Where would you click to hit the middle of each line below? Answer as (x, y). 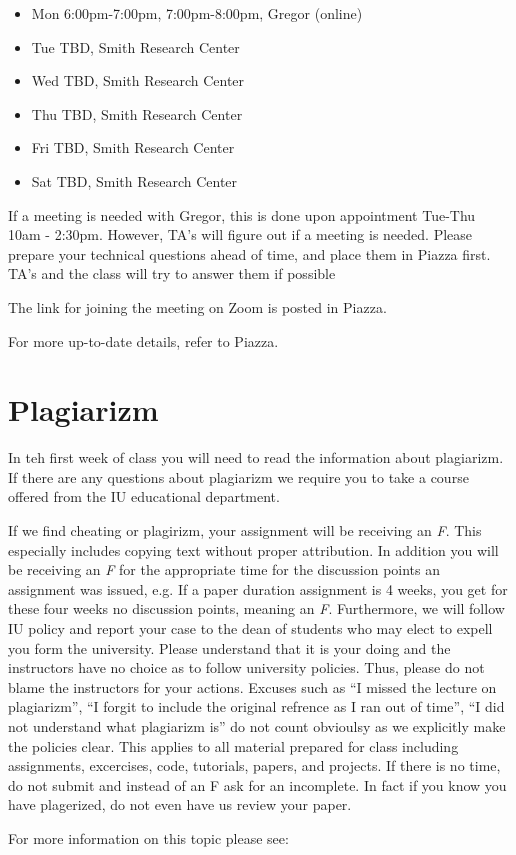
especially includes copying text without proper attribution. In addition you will (253, 549)
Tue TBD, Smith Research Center (135, 46)
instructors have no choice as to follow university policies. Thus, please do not (246, 667)
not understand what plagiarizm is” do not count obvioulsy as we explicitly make (257, 725)
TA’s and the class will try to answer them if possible (172, 273)
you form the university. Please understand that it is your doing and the (229, 647)
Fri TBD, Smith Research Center (133, 147)
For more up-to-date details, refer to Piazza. (143, 340)
